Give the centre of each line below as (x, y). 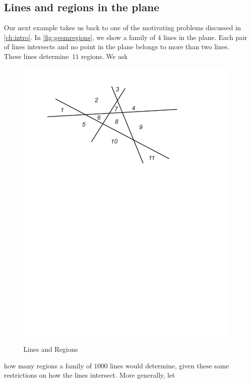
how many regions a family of (48, 365)
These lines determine (36, 56)
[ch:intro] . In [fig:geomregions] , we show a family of (80, 37)
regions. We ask (104, 56)
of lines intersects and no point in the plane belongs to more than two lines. (117, 47)
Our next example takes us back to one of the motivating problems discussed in (123, 28)
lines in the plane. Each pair (205, 37)
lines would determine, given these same (169, 365)
